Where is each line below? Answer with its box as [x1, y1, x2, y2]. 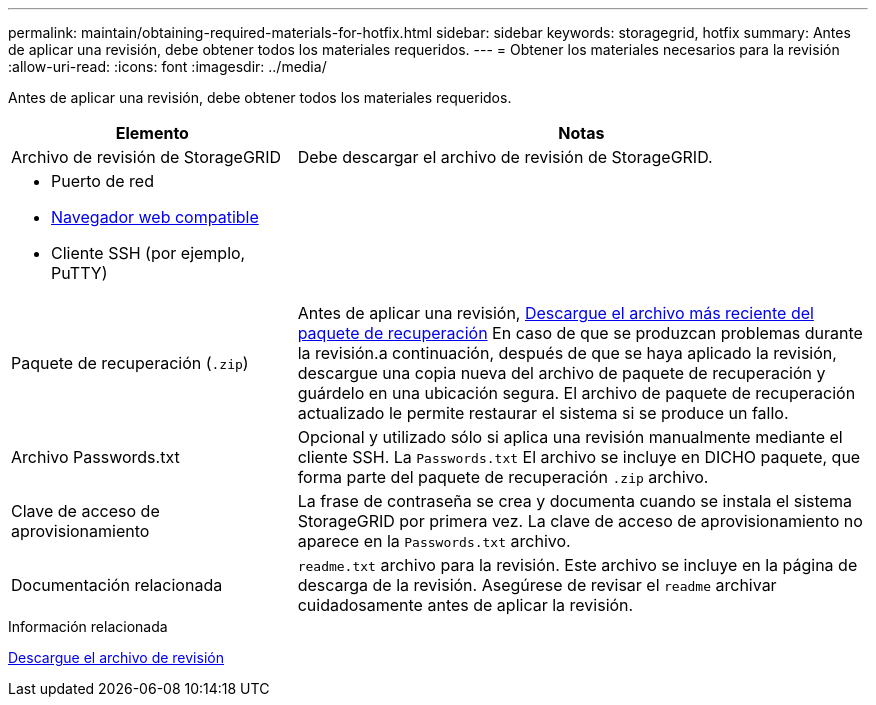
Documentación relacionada [11, 575, 223, 595]
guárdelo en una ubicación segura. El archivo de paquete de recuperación [297, 383, 856, 403]
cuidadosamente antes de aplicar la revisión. [297, 595, 634, 615]
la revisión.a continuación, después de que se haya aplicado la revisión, [297, 343, 837, 363]
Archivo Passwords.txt [11, 447, 180, 467]
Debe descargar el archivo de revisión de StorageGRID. [297, 147, 713, 167]
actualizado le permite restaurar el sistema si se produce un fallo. [297, 403, 789, 423]
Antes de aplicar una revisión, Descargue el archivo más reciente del [297, 303, 814, 323]
